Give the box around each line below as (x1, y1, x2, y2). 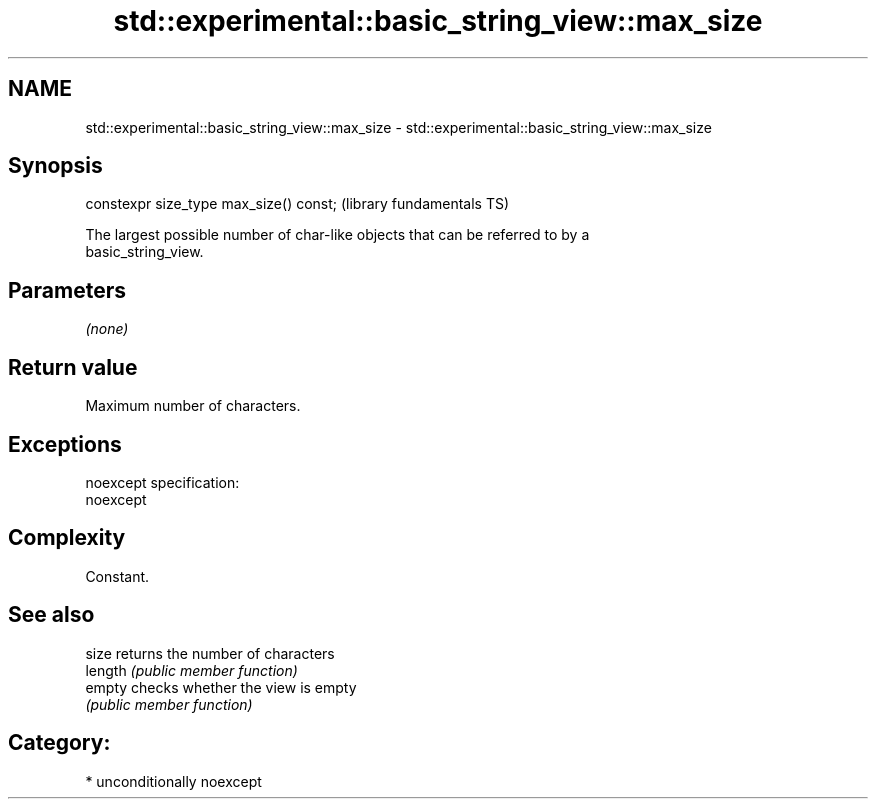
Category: (8, 730, 111, 756)
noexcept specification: (85, 473, 240, 491)
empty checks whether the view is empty (85, 678, 357, 696)
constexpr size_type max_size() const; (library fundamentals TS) (85, 195, 510, 213)
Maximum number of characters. (85, 397, 301, 415)
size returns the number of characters (85, 644, 335, 662)
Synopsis (8, 153, 103, 179)
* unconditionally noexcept (85, 772, 262, 790)
